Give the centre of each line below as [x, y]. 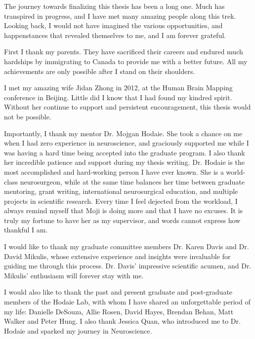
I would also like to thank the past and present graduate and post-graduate [118, 292]
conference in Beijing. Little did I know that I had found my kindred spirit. [118, 97]
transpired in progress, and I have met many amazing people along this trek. [120, 16]
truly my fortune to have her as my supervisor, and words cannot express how [122, 220]
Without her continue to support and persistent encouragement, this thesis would [127, 107]
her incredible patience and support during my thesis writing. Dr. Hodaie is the [124, 162]
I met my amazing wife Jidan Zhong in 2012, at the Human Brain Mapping [118, 88]
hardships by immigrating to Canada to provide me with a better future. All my [126, 61]
